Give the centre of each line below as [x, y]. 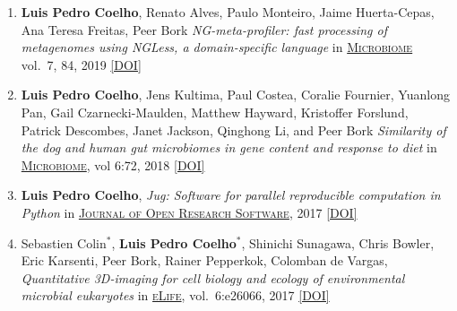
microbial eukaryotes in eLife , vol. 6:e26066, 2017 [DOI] [175, 295]
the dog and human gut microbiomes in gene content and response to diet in [229, 147]
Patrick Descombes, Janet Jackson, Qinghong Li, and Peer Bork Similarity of [233, 130]
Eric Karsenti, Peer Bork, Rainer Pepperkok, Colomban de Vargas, [204, 260]
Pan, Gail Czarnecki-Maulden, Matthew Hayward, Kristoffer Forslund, [215, 112]
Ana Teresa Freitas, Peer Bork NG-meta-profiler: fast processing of [204, 29]
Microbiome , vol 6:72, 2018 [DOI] [113, 164]
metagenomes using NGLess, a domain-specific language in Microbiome [217, 47]
